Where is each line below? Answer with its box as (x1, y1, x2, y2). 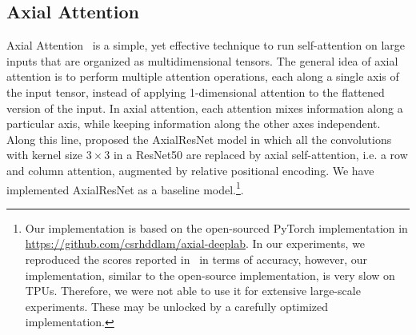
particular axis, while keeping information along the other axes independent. (6, 115, 381, 132)
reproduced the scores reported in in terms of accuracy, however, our (25, 250, 367, 267)
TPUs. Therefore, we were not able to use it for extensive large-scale (25, 282, 361, 299)
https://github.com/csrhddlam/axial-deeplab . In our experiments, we (25, 235, 366, 252)
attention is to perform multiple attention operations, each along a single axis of (6, 68, 399, 85)
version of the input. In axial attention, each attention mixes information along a (6, 99, 403, 116)
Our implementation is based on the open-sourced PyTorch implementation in (25, 219, 408, 236)
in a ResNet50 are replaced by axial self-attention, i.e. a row (113, 146, 408, 163)
